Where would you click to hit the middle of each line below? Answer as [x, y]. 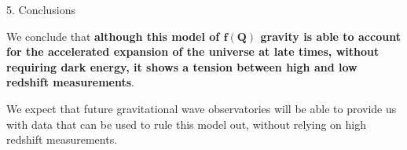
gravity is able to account [330, 36]
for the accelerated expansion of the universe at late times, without [193, 51]
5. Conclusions [41, 9]
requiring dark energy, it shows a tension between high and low [182, 66]
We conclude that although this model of [113, 36]
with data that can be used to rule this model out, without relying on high [186, 124]
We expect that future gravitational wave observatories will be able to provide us [202, 108]
